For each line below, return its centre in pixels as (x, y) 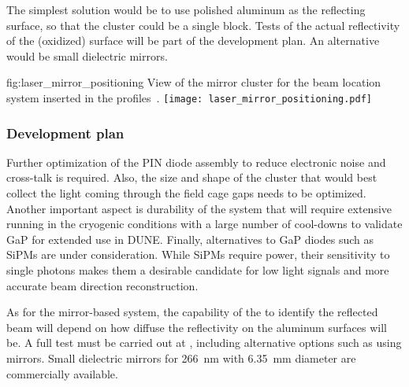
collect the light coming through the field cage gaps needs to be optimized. (186, 193)
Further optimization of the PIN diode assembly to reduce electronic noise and (196, 162)
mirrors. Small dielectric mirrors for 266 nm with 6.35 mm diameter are (181, 358)
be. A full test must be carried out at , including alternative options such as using (204, 343)
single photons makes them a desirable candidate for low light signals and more (198, 270)
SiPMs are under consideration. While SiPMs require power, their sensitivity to (198, 254)
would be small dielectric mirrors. (87, 55)
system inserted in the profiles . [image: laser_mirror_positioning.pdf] (189, 97)
